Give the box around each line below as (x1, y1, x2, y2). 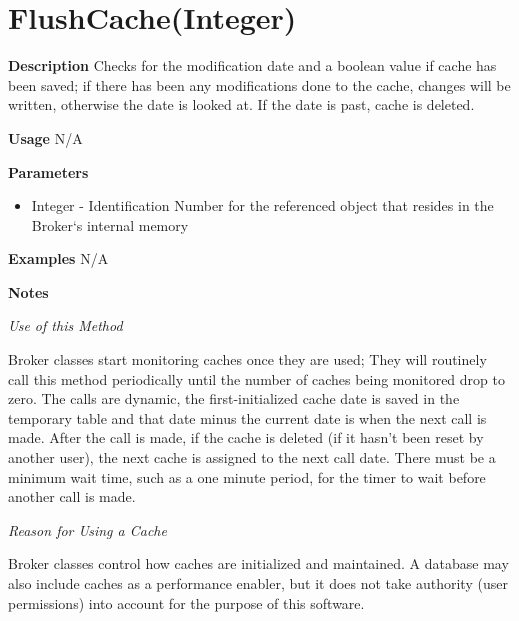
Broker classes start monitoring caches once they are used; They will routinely (8, 349, 487, 370)
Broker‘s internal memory (31, 214, 189, 235)
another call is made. (8, 486, 136, 507)
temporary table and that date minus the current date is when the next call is (8, 407, 487, 428)
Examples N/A (8, 248, 109, 269)
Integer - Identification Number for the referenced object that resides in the (31, 195, 494, 216)
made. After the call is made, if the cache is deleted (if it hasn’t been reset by (8, 427, 484, 448)
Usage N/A (8, 127, 83, 148)
